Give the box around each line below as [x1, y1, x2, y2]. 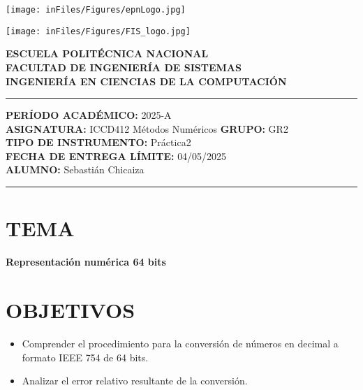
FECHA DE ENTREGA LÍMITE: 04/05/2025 [6, 148, 227, 163]
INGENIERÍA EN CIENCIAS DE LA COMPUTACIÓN [6, 73, 287, 88]
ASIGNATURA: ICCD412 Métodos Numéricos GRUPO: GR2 [6, 121, 288, 136]
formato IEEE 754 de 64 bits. [22, 349, 149, 364]
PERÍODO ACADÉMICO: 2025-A [6, 108, 172, 122]
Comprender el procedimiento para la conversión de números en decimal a [22, 335, 339, 350]
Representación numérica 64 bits [6, 254, 166, 269]
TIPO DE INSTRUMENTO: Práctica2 [6, 135, 191, 150]
